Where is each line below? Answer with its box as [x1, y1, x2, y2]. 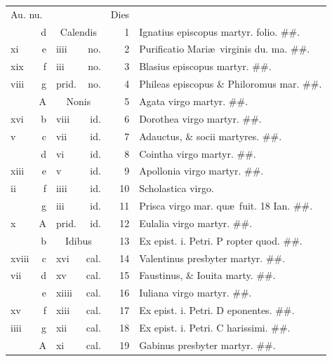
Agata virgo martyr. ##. [139, 93, 248, 108]
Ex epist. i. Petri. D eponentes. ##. [139, 303, 295, 318]
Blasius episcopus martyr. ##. [139, 59, 272, 74]
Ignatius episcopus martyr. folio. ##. [139, 24, 300, 39]
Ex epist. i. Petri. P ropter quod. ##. [139, 233, 303, 247]
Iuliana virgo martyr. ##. [139, 285, 252, 300]
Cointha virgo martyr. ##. [139, 146, 256, 161]
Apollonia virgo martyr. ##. [139, 163, 264, 178]
